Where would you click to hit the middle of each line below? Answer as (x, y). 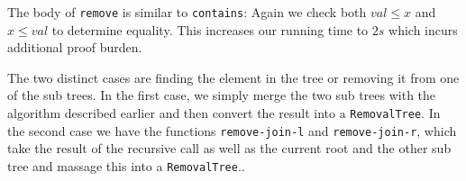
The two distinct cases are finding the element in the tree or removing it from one (233, 77)
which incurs (423, 29)
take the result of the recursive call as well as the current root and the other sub (229, 148)
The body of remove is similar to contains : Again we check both (187, 12)
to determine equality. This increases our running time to (210, 29)
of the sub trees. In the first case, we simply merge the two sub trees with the (222, 95)
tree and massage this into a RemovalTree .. (126, 165)
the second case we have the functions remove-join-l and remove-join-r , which (232, 130)
